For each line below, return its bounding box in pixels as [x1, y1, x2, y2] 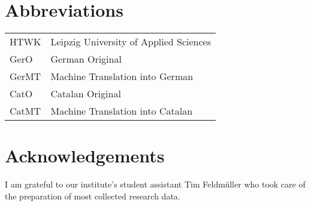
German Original [50, 52, 122, 66]
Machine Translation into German [50, 69, 194, 84]
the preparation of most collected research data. [5, 189, 180, 202]
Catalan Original [50, 87, 121, 101]
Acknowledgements [5, 143, 165, 168]
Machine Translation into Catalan [50, 104, 193, 118]
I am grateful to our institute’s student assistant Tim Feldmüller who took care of [5, 178, 306, 190]
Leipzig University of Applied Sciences [50, 35, 212, 49]
